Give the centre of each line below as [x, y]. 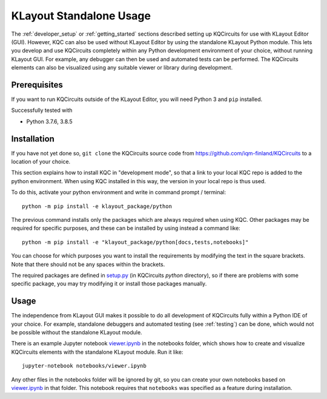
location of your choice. [41, 162]
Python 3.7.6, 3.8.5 [49, 122]
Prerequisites [37, 85]
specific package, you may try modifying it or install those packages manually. [109, 284]
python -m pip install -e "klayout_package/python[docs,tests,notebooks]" [135, 242]
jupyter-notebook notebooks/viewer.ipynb [84, 366]
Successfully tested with [42, 110]
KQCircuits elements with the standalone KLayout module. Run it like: [97, 352]
